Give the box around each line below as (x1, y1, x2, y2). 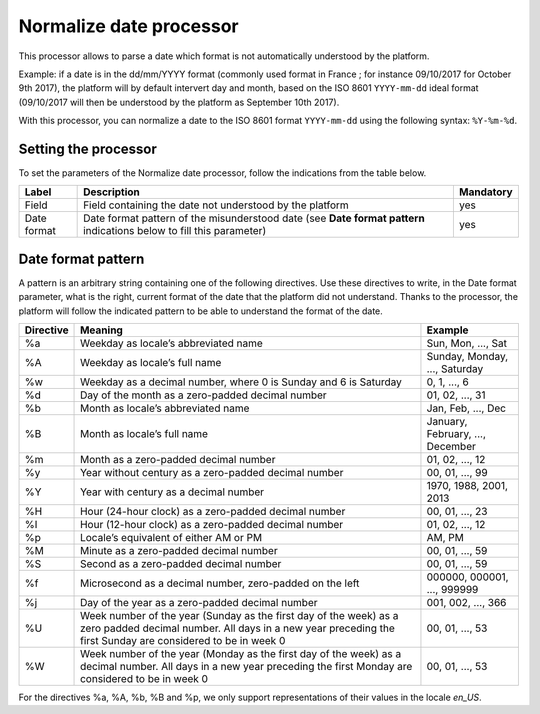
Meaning (80, 323, 124, 337)
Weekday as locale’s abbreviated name (80, 336, 264, 350)
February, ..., (426, 427, 487, 441)
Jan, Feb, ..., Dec (426, 401, 507, 415)
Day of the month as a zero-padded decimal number (80, 388, 327, 402)
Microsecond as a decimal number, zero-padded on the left (80, 576, 360, 590)
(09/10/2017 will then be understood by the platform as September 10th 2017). (18, 96, 340, 108)
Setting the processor (18, 140, 157, 157)
